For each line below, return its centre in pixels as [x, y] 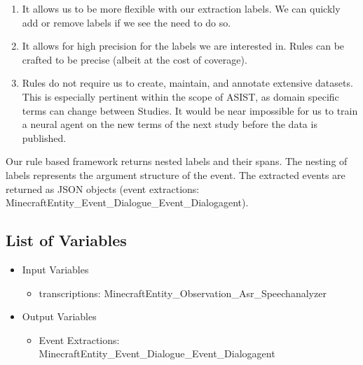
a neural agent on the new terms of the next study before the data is [170, 124]
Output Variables [59, 316]
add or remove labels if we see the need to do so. [126, 22]
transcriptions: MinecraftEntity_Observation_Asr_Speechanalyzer [183, 293]
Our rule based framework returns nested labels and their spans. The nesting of [177, 161]
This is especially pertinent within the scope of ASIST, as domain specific [180, 96]
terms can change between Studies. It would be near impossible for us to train [190, 110]
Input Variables [55, 269]
